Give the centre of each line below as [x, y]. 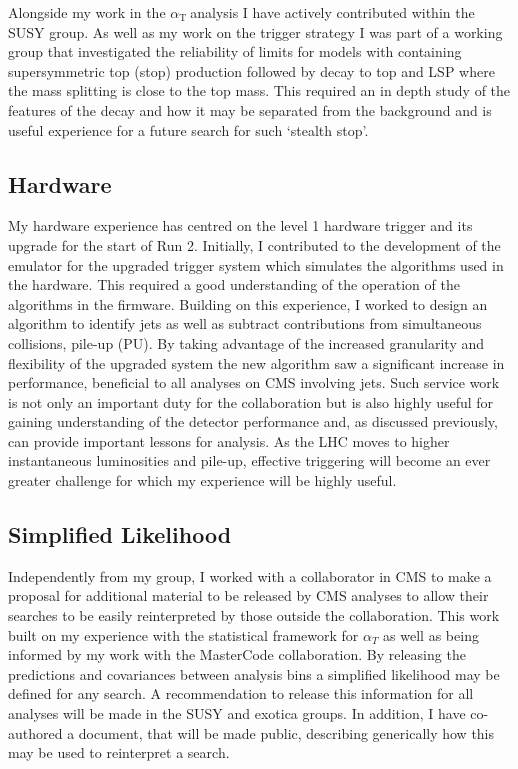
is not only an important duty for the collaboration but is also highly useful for [251, 401]
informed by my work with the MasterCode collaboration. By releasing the [237, 654]
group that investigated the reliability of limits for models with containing [235, 51]
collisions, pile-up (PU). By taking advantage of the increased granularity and [246, 342]
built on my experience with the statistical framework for [183, 634]
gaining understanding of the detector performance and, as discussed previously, [253, 421]
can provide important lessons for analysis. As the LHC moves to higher [229, 440]
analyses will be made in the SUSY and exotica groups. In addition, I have [237, 713]
